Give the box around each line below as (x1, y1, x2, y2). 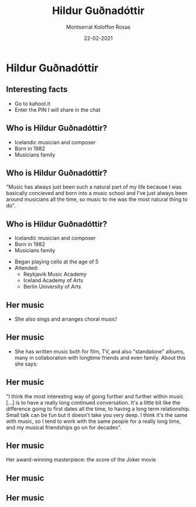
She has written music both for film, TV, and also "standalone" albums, (14, 348, 185, 355)
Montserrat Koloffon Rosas (66, 23, 130, 30)
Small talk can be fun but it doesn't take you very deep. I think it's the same (6, 411, 188, 418)
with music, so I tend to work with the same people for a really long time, (6, 418, 181, 425)
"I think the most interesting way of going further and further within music (6, 393, 184, 400)
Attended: (14, 265, 39, 272)
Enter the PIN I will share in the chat (14, 106, 101, 113)
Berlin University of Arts (23, 283, 81, 290)
